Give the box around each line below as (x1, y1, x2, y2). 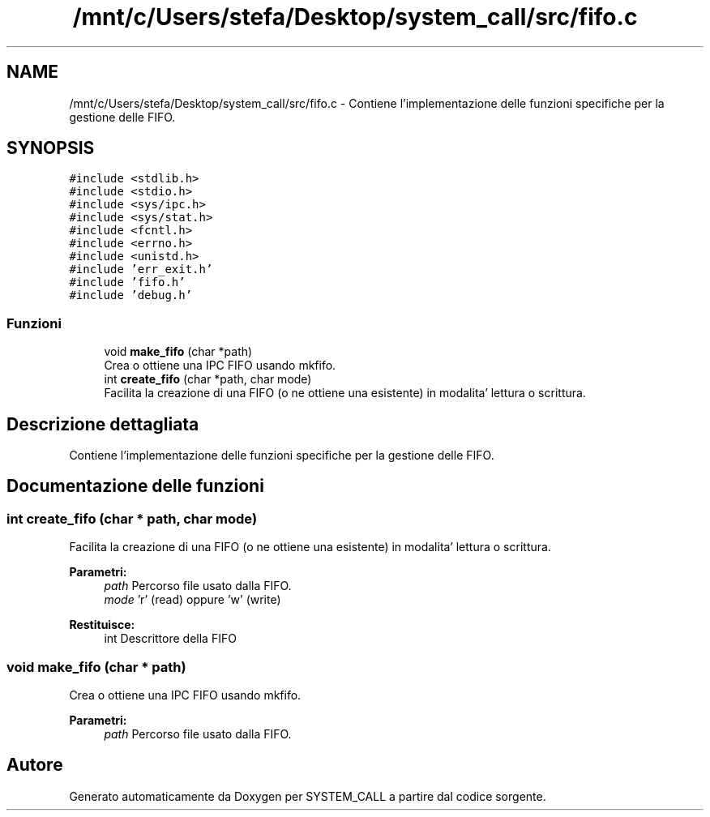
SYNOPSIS (6, 138, 95, 159)
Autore (6, 755, 63, 776)
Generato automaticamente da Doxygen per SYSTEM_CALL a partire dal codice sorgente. (69, 789, 546, 803)
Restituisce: (69, 618, 135, 632)
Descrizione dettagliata (6, 413, 199, 434)
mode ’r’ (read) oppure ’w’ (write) (104, 592, 281, 607)
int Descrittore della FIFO (104, 631, 237, 646)
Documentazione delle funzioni (6, 476, 264, 497)
